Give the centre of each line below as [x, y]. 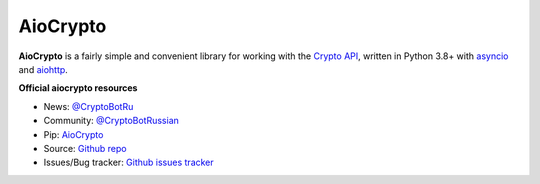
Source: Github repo [85, 148]
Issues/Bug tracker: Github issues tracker [128, 162]
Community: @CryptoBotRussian [111, 121]
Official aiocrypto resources [78, 88]
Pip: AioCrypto [73, 134]
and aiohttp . [43, 69]
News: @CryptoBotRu [88, 106]
